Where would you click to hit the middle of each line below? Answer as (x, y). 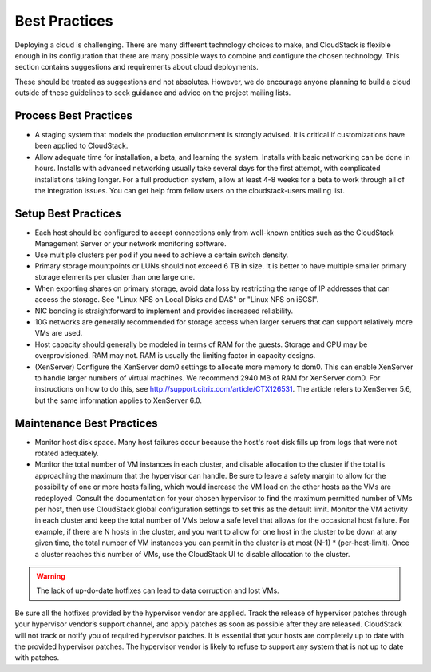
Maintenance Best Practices (86, 423)
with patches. (37, 658)
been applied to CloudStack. (81, 146)
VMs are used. (59, 333)
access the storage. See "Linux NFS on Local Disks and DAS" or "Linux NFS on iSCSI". (177, 300)
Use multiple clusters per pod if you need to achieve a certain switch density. (162, 255)
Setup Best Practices (68, 213)
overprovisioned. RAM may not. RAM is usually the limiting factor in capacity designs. (175, 356)
